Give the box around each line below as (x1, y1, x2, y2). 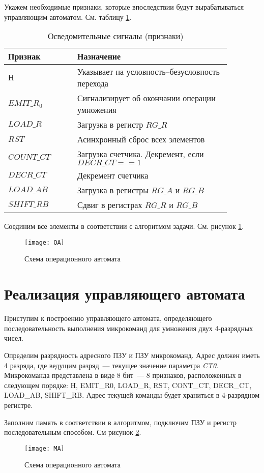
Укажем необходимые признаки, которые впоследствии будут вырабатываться (4, 2, 244, 12)
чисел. (4, 333, 24, 343)
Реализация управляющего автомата (4, 283, 245, 304)
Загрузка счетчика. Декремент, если (77, 148, 204, 160)
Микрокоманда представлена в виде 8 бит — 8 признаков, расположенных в (4, 370, 242, 380)
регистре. (4, 399, 33, 410)
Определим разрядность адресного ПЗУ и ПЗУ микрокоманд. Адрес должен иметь (4, 349, 260, 360)
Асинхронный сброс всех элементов (77, 133, 205, 145)
